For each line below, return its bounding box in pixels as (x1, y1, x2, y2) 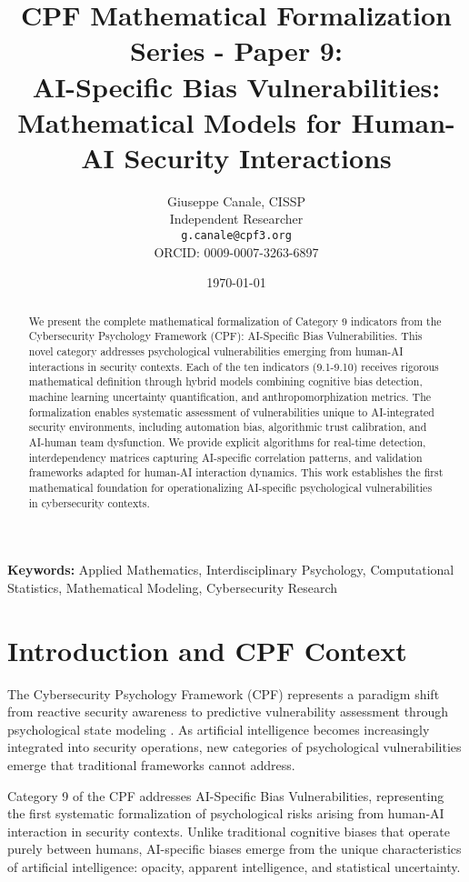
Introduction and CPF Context (7, 631, 407, 668)
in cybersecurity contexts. (28, 495, 150, 510)
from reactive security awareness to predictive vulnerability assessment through (7, 702, 448, 721)
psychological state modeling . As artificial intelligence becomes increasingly (7, 719, 430, 738)
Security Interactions (124, 138, 392, 175)
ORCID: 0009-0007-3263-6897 (154, 242, 319, 261)
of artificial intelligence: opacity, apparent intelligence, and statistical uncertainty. (7, 857, 461, 876)
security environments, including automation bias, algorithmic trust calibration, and (28, 419, 427, 435)
